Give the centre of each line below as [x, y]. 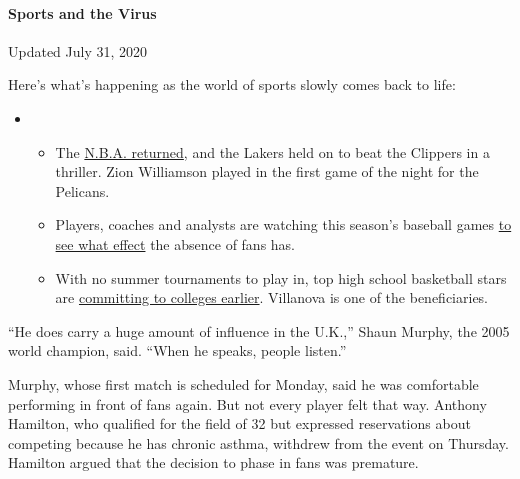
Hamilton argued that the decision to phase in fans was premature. [213, 462]
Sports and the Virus [82, 12]
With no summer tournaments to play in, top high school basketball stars [281, 277]
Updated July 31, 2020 [78, 50]
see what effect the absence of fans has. [175, 243]
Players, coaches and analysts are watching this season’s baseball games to [283, 224]
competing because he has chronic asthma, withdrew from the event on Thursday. [258, 442]
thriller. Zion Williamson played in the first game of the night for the [267, 171]
